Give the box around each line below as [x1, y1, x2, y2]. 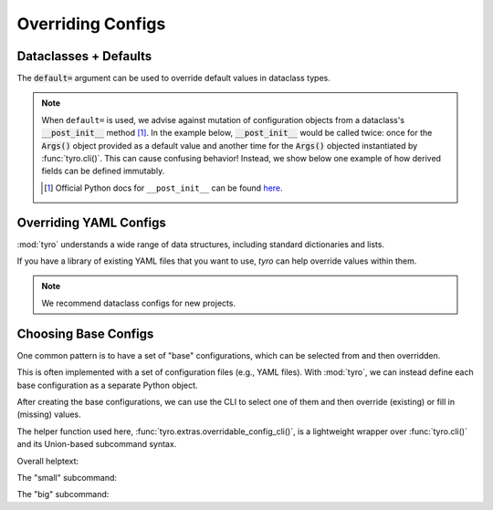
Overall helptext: [16, 455, 79, 466]
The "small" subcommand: [16, 472, 118, 483]
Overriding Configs [16, 14, 166, 34]
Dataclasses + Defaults [16, 48, 152, 64]
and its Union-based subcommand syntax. [16, 439, 177, 450]
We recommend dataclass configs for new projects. [41, 297, 236, 308]
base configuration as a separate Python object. [16, 380, 198, 390]
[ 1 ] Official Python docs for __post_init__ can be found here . [44, 182, 283, 193]
